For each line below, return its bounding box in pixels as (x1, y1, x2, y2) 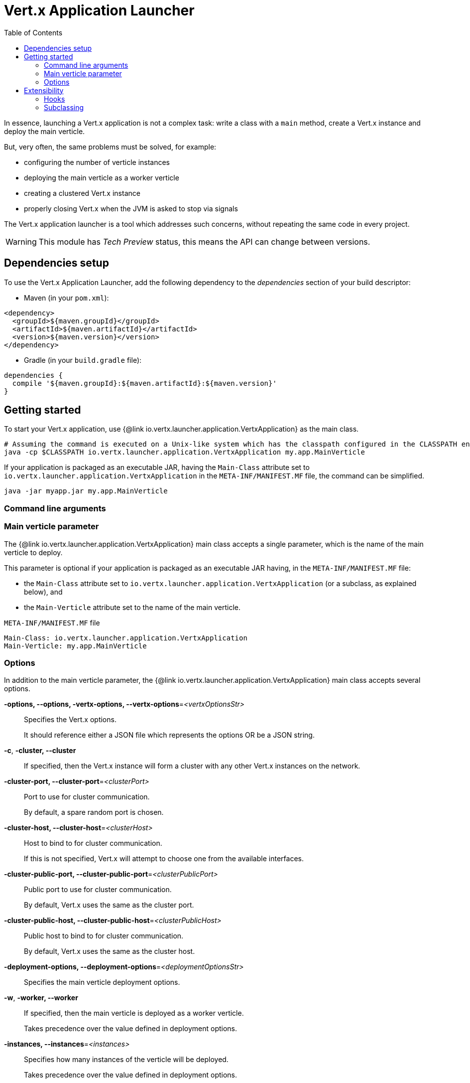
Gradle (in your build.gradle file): (24, 355, 142, 364)
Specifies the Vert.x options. (24, 715, 117, 724)
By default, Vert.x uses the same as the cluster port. (24, 901, 194, 910)
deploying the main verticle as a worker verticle (24, 173, 179, 182)
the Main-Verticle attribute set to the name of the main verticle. (24, 603, 240, 612)
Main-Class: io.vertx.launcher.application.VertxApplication (4, 633, 247, 642)
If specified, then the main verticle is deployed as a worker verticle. (24, 1009, 244, 1018)
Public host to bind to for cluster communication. (24, 931, 184, 940)
